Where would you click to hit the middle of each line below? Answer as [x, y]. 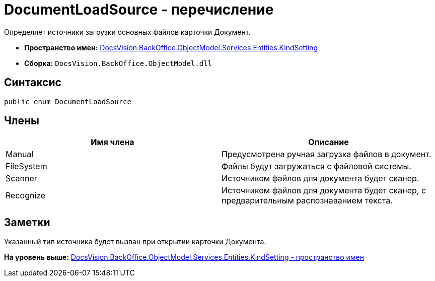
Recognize [26, 196]
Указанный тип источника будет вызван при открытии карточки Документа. [135, 242]
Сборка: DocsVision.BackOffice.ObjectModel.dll [118, 63]
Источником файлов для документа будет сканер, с [324, 191]
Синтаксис [33, 83]
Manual [20, 154]
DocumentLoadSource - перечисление [139, 10]
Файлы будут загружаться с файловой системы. [316, 166]
